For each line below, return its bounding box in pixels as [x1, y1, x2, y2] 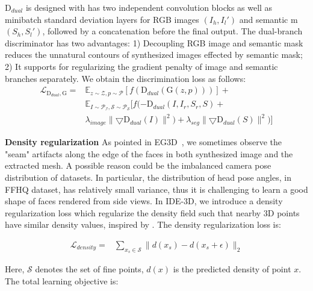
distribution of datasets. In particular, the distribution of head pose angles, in [5, 171, 291, 184]
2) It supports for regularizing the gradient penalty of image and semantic [5, 60, 278, 72]
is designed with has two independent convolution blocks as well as [25, 1, 273, 13]
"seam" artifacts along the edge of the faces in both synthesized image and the [5, 147, 293, 160]
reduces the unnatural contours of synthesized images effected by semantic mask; [5, 48, 303, 61]
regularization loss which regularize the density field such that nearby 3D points [5, 206, 300, 219]
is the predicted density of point [173, 263, 291, 275]
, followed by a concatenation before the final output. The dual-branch [42, 25, 303, 37]
